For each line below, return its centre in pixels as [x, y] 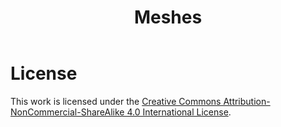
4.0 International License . [179, 112]
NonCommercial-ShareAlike [67, 112]
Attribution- [247, 101]
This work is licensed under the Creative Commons [116, 101]
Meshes [168, 17]
